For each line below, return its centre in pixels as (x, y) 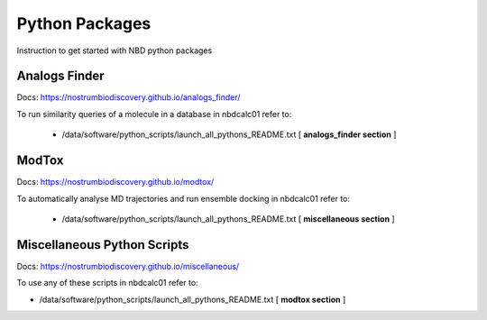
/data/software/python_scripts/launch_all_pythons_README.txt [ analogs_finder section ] (229, 134)
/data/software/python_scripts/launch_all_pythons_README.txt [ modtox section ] (193, 299)
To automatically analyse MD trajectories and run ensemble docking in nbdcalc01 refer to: (184, 198)
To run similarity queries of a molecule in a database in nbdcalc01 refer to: (154, 114)
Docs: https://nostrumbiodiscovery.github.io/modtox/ (115, 182)
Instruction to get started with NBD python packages (115, 50)
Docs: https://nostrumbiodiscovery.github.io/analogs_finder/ (129, 97)
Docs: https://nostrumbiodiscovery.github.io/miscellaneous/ (128, 266)
